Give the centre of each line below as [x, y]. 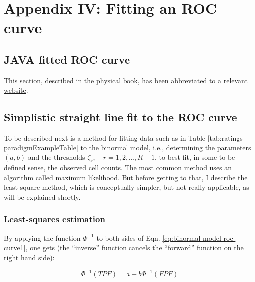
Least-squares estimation [55, 219]
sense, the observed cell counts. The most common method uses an [130, 168]
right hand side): [29, 257]
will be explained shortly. [42, 197]
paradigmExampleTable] [41, 147]
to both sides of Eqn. [128, 237]
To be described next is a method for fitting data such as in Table [105, 138]
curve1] [15, 247]
